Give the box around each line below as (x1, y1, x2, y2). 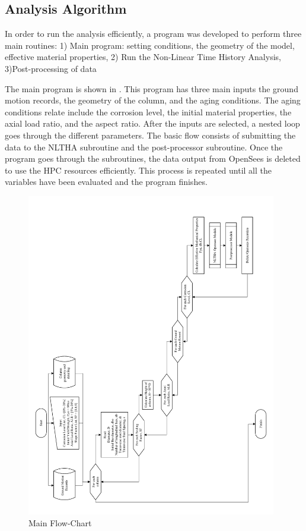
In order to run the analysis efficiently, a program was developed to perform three (5, 27, 302, 40)
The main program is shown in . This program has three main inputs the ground (5, 82, 298, 95)
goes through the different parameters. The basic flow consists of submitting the (5, 128, 296, 141)
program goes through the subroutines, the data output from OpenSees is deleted (5, 152, 301, 165)
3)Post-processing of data (5, 62, 97, 74)
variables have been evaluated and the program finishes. (5, 175, 208, 188)
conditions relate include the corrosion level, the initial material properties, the (5, 105, 292, 118)
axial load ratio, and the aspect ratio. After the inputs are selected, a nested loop (5, 117, 300, 130)
